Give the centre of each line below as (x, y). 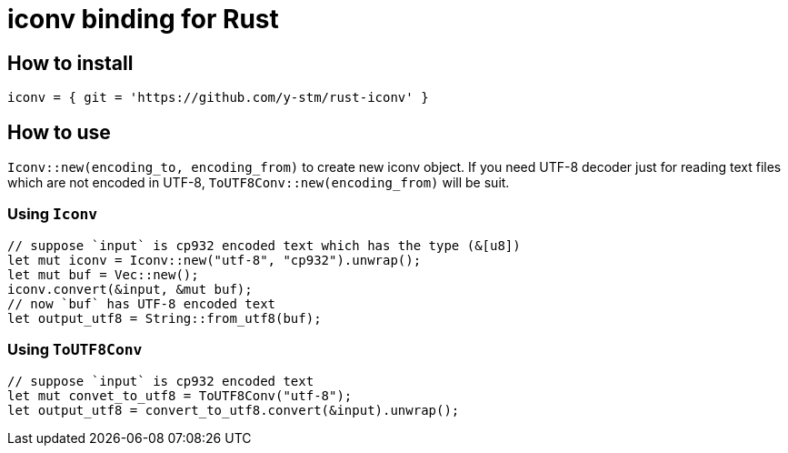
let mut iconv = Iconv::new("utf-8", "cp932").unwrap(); (214, 260)
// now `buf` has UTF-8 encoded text (142, 303)
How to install (70, 63)
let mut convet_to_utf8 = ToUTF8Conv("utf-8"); (180, 395)
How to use (59, 132)
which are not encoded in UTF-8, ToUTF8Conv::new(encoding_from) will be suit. (259, 183)
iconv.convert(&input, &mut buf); (130, 289)
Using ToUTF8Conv (75, 350)
